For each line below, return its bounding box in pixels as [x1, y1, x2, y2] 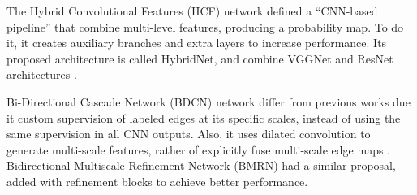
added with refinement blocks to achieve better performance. [6, 172, 308, 189]
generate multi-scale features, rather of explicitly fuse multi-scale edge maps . [6, 141, 391, 158]
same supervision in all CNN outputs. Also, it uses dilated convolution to [6, 125, 371, 142]
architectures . [6, 66, 77, 83]
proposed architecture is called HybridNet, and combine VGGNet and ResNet [6, 50, 393, 67]
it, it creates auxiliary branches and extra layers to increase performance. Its [6, 34, 387, 51]
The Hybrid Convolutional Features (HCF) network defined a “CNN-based [6, 2, 378, 19]
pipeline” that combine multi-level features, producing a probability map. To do [6, 18, 404, 35]
